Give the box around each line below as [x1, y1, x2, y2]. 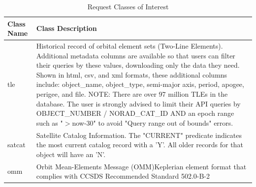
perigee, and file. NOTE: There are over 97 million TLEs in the [36, 89, 228, 99]
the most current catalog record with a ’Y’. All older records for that [36, 139, 243, 150]
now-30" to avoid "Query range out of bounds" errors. [72, 117, 233, 128]
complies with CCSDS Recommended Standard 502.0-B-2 [36, 171, 210, 181]
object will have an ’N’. [36, 149, 106, 159]
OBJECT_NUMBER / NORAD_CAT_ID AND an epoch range [36, 108, 234, 118]
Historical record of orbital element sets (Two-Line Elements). [36, 41, 223, 51]
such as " [36, 117, 63, 128]
